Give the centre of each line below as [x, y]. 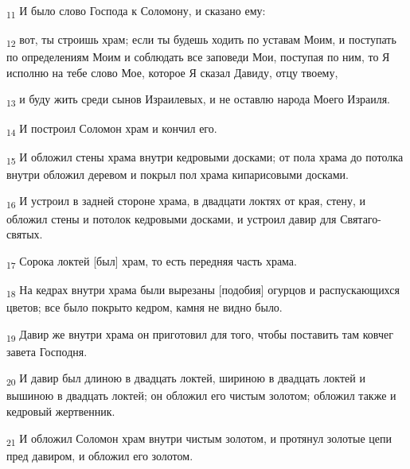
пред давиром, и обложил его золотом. [100, 455]
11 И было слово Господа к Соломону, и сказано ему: [136, 12]
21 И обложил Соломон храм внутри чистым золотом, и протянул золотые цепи [199, 439]
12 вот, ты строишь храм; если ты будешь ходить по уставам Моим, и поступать [201, 40]
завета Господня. [47, 351]
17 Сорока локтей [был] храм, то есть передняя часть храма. [152, 262]
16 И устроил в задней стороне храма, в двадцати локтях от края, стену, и [186, 202]
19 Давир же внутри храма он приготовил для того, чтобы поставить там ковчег [200, 335]
